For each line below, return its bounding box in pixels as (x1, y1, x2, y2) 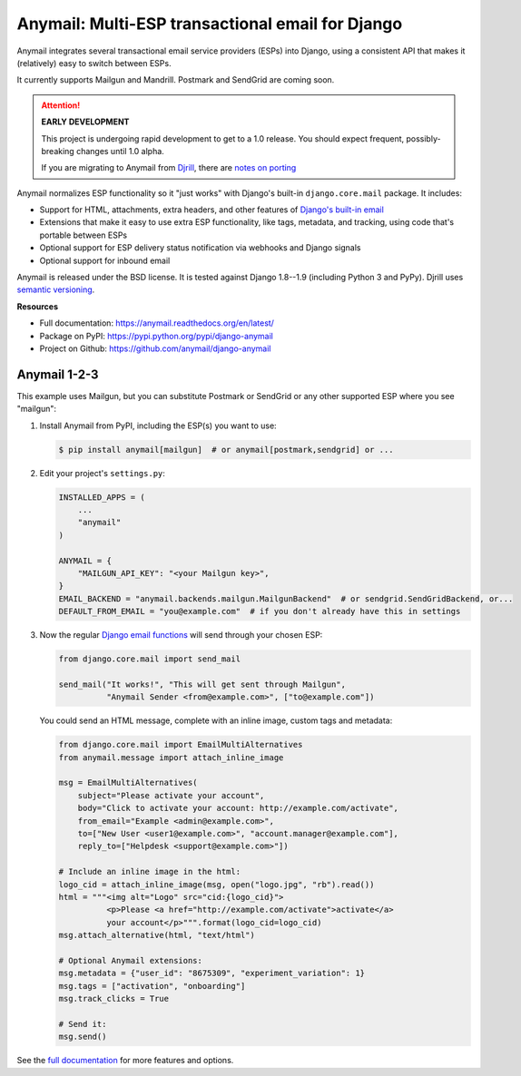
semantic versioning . (16, 284, 95, 295)
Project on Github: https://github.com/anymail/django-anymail (39, 343, 271, 354)
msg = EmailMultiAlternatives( (58, 778, 199, 788)
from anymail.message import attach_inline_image (58, 752, 284, 762)
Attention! (41, 100, 81, 111)
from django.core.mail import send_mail (58, 654, 241, 664)
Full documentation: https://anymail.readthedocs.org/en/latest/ (39, 318, 274, 328)
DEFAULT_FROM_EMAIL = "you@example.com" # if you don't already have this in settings (58, 606, 461, 617)
